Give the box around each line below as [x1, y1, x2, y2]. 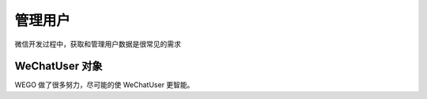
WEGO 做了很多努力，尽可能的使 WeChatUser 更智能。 [14, 80, 195, 90]
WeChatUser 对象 [14, 60, 103, 73]
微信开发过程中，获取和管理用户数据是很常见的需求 [14, 39, 181, 49]
